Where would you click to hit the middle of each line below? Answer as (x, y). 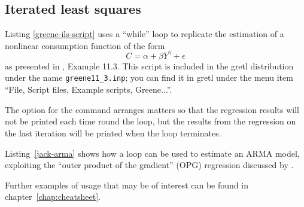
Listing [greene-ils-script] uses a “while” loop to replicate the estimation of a (145, 34)
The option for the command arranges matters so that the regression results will (152, 109)
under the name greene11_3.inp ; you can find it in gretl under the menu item (149, 77)
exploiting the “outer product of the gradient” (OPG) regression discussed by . (149, 165)
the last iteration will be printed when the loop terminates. (113, 133)
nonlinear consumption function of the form (85, 45)
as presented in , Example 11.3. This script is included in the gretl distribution (149, 66)
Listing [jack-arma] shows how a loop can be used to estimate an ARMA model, (152, 153)
